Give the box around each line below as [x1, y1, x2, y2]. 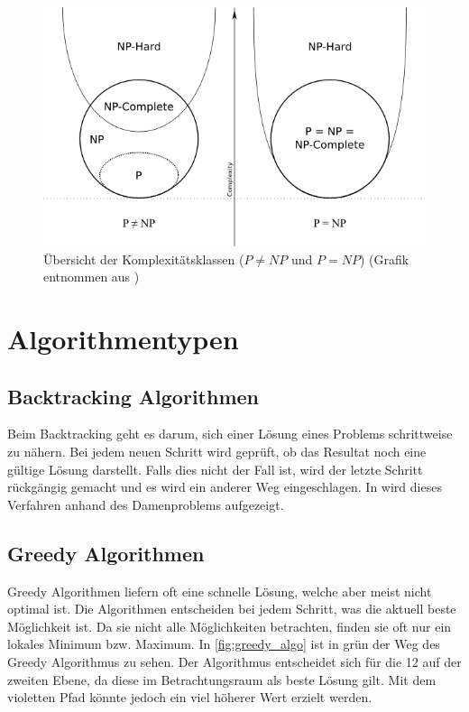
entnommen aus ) [43, 267, 140, 286]
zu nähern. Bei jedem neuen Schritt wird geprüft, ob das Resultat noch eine [7, 441, 427, 460]
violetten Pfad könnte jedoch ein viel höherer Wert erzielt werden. [7, 688, 372, 707]
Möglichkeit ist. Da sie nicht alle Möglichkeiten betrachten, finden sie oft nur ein [7, 616, 452, 635]
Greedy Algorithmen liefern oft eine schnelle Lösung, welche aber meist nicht [7, 581, 432, 600]
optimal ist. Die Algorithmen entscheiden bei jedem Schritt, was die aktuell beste [7, 599, 456, 618]
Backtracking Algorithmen [7, 382, 260, 410]
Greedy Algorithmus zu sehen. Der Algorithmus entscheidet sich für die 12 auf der [7, 652, 462, 670]
